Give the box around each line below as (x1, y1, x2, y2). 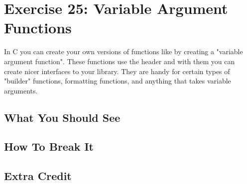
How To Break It (4, 139, 94, 154)
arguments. (4, 85, 38, 95)
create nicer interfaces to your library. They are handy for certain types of (4, 66, 230, 76)
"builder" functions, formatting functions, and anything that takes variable (4, 76, 231, 86)
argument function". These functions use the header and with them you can (4, 56, 235, 66)
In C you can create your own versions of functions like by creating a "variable (4, 46, 243, 57)
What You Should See (4, 109, 121, 125)
